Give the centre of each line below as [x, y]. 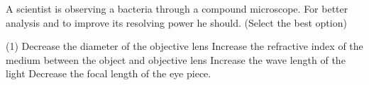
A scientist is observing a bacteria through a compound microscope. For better [177, 8]
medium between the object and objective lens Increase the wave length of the [176, 59]
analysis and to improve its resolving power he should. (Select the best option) [176, 22]
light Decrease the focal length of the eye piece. [109, 73]
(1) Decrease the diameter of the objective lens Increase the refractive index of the [184, 46]
